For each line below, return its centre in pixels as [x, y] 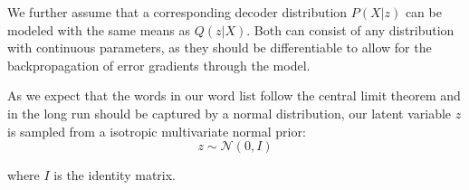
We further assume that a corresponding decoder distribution [177, 12]
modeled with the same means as [99, 29]
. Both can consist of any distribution [350, 29]
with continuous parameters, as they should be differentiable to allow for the [220, 47]
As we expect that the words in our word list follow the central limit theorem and [234, 95]
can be [423, 12]
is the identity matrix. [115, 175]
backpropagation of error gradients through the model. [159, 65]
